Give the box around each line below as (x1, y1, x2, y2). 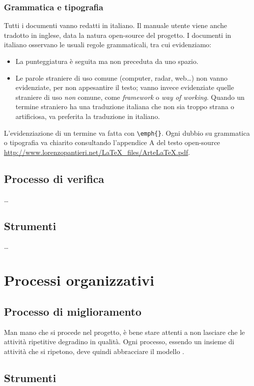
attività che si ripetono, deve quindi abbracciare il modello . (4, 346, 184, 356)
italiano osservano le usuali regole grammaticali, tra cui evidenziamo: (4, 39, 211, 50)
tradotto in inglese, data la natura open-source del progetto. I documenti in (4, 30, 231, 40)
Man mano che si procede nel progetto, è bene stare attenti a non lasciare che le (4, 327, 245, 337)
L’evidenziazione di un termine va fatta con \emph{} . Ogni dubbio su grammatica (4, 127, 250, 138)
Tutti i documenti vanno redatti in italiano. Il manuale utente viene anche (4, 20, 227, 30)
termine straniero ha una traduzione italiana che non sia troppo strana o (15, 101, 234, 112)
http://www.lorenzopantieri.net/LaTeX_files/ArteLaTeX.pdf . (4, 147, 190, 157)
